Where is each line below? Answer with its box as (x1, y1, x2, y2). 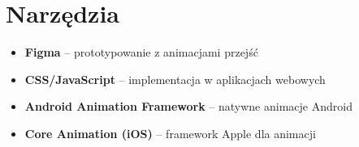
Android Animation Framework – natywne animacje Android (24, 98, 353, 115)
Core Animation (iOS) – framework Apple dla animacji (24, 124, 316, 141)
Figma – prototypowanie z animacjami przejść (24, 44, 258, 61)
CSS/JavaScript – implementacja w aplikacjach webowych (24, 70, 326, 87)
